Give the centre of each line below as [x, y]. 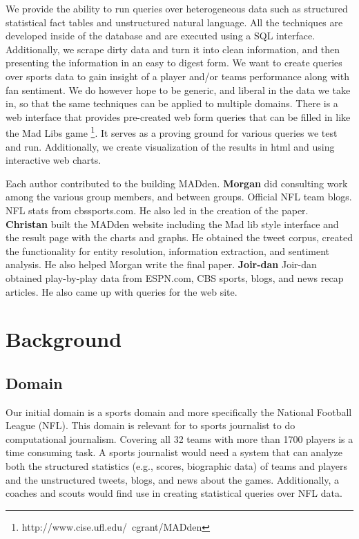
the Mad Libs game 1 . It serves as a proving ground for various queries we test [172, 132]
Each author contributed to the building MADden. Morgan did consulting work [177, 183]
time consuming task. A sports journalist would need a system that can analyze [174, 452]
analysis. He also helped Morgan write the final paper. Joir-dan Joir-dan [161, 264]
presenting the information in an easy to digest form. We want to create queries [174, 63]
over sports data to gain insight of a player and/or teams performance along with [177, 76]
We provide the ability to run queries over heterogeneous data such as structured [177, 8]
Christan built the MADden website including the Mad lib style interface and [172, 224]
